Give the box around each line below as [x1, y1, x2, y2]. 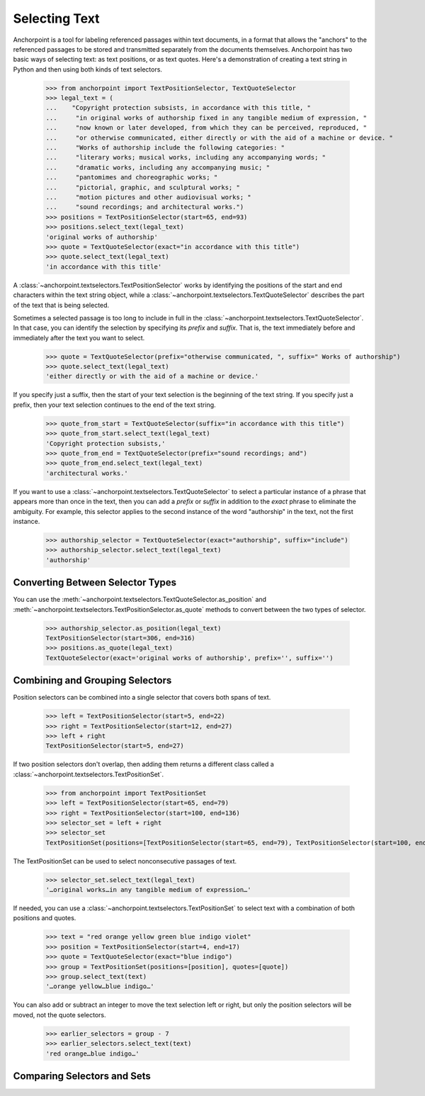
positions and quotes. [13, 914, 76, 922]
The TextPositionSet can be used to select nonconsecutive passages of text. [13, 856, 237, 865]
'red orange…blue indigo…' [45, 1049, 140, 1058]
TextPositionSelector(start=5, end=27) [45, 742, 184, 750]
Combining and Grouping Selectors [13, 674, 172, 687]
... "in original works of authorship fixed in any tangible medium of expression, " [45, 113, 368, 122]
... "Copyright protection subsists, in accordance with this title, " [45, 104, 312, 112]
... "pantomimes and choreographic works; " [45, 174, 218, 181]
